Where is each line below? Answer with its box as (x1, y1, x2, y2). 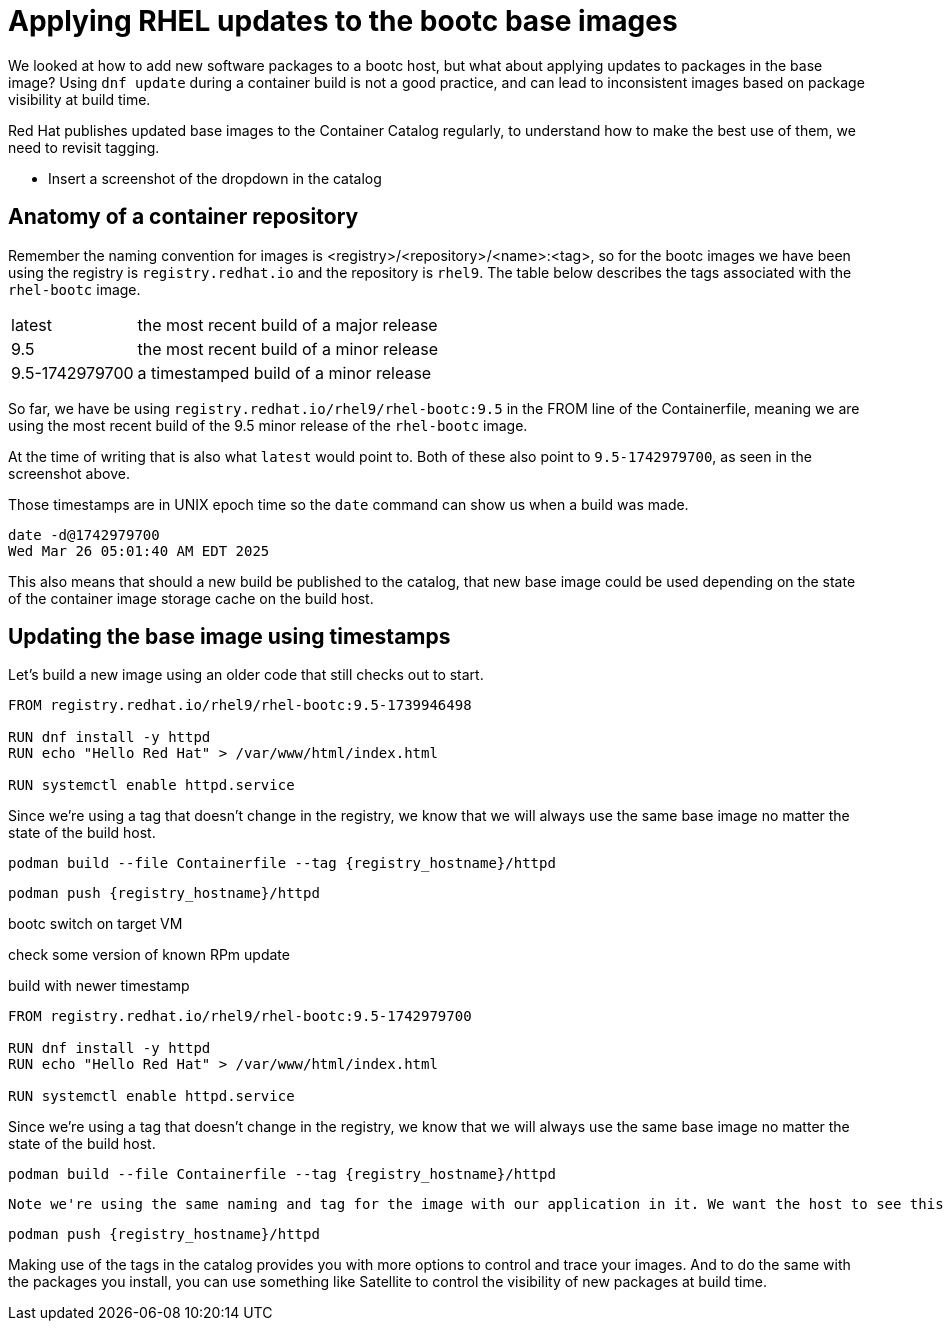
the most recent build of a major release (137, 314, 438, 335)
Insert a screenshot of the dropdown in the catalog (48, 169, 382, 187)
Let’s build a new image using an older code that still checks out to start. (8, 666, 484, 684)
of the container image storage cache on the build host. (8, 589, 374, 607)
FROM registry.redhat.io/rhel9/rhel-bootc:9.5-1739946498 (8, 697, 472, 714)
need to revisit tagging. (8, 138, 160, 156)
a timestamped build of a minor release (137, 362, 432, 383)
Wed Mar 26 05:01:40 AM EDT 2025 (8, 542, 270, 559)
